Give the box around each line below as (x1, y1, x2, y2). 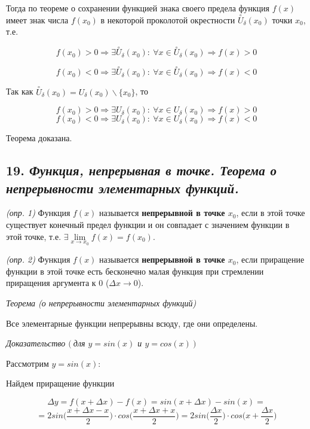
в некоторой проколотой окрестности (100, 13, 235, 26)
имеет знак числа (6, 13, 69, 26)
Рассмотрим (6, 357, 49, 369)
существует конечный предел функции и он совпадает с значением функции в (6, 218, 290, 231)
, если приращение (236, 253, 305, 266)
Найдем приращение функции (6, 377, 115, 390)
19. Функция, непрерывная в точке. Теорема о (6, 161, 277, 179)
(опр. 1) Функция (6, 206, 70, 219)
